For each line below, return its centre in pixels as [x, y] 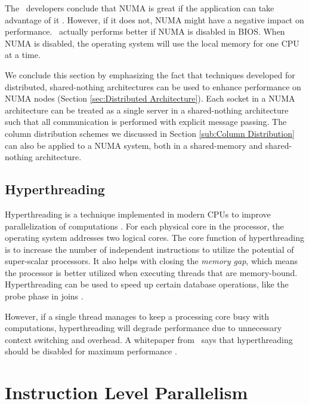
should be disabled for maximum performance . [91, 351]
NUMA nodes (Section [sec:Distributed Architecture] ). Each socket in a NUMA [150, 98]
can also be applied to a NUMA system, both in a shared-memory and [134, 145]
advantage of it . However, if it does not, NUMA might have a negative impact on [154, 19]
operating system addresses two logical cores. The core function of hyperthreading [154, 238]
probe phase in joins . [44, 296]
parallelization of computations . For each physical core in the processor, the [144, 226]
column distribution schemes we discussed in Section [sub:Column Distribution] [150, 133]
